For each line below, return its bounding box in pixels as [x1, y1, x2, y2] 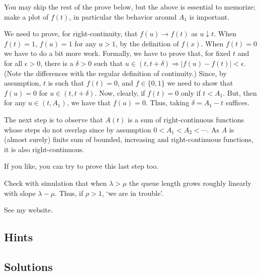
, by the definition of [115, 38, 179, 48]
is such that [48, 78, 84, 88]
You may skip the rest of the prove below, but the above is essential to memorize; [4, 2, 255, 12]
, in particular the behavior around [69, 11, 177, 22]
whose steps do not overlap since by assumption [4, 124, 151, 134]
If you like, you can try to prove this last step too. [4, 161, 159, 171]
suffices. [225, 97, 249, 108]
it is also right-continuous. [4, 144, 84, 154]
